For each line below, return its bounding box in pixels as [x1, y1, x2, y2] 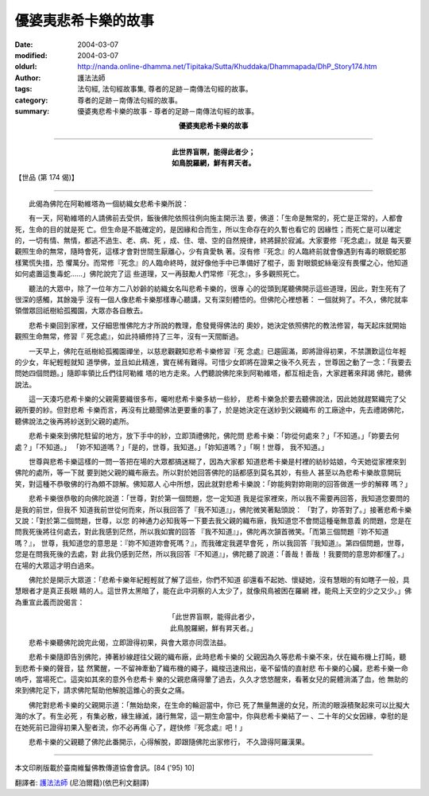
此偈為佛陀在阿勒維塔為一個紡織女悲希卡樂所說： [28, 199, 189, 208]
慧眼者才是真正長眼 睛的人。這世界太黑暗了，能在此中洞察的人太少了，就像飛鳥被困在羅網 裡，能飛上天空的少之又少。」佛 [14, 586, 412, 596]
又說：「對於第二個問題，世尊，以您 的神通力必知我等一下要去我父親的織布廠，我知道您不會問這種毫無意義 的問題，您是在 [14, 516, 412, 525]
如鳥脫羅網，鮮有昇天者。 [172, 158, 256, 168]
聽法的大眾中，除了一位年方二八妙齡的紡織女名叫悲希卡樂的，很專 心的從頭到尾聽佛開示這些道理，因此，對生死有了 [28, 283, 407, 293]
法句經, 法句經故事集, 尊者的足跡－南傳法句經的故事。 [77, 84, 253, 94]
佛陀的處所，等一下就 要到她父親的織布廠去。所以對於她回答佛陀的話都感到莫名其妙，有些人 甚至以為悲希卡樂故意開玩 [14, 468, 401, 477]
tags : [14, 84, 33, 94]
